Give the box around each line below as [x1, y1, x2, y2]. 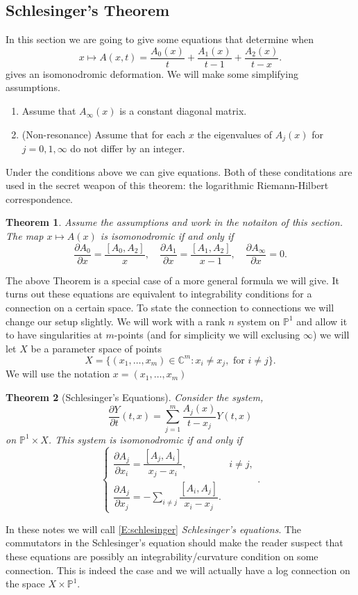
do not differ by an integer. [70, 141, 185, 156]
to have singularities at [6, 327, 103, 342]
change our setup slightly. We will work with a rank [6, 313, 225, 328]
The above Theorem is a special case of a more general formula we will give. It [6, 272, 339, 287]
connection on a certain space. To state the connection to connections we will [6, 300, 334, 314]
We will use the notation [6, 366, 110, 381]
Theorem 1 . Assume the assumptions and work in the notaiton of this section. [6, 215, 343, 229]
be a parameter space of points [31, 341, 162, 355]
